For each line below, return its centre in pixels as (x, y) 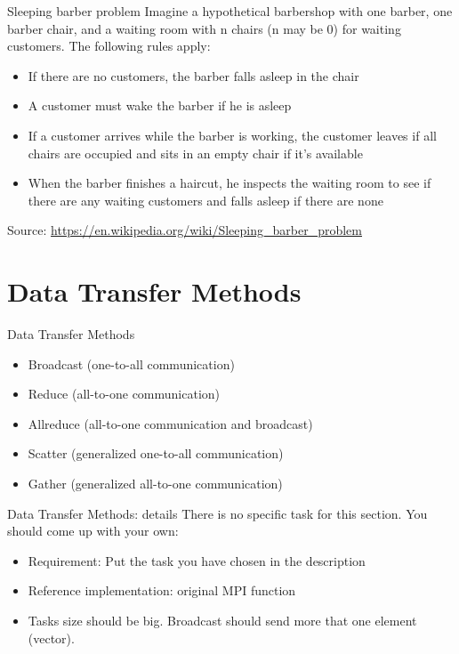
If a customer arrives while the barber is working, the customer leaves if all (232, 135)
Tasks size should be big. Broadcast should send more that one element (222, 620)
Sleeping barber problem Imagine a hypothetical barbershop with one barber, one (230, 11)
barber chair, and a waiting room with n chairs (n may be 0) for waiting (204, 28)
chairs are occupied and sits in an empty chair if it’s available (195, 153)
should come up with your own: (93, 531)
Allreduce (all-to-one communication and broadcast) (170, 423)
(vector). (51, 638)
